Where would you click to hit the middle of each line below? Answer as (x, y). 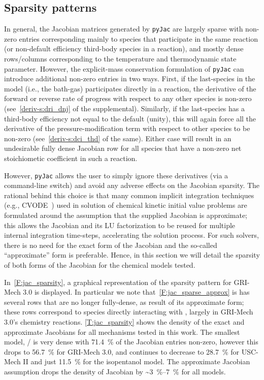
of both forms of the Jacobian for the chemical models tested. (100, 265)
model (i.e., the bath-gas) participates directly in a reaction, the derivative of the (130, 88)
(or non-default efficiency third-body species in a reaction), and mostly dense (124, 49)
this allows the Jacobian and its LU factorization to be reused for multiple (120, 225)
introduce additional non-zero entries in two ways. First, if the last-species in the (130, 78)
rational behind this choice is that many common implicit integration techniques (129, 195)
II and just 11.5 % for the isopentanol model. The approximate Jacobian (137, 361)
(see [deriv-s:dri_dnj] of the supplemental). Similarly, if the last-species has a (124, 108)
